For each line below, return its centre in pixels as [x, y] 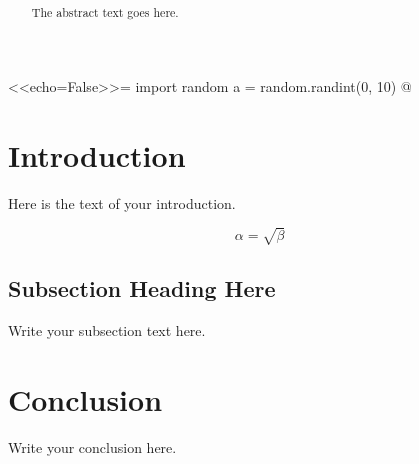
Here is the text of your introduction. [122, 202]
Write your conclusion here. [92, 446]
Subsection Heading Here [142, 288]
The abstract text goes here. [105, 12]
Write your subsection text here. [107, 329]
